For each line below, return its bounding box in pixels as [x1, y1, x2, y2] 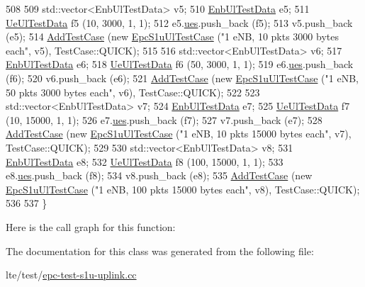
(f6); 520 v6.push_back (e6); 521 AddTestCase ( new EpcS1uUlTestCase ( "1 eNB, [6, 70, 359, 85]
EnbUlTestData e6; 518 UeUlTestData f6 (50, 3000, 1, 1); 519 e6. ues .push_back [6, 57, 354, 72]
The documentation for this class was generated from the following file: [6, 243, 314, 258]
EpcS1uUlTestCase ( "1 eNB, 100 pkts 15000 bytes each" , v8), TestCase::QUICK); [6, 181, 360, 196]
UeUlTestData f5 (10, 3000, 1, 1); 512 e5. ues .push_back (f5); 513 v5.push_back [6, 15, 353, 30]
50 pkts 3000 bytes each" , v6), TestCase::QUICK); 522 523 [6, 84, 260, 99]
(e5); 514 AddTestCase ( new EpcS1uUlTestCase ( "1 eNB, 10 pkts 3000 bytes [6, 29, 339, 44]
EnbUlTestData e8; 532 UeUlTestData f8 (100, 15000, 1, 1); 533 [6, 154, 283, 169]
